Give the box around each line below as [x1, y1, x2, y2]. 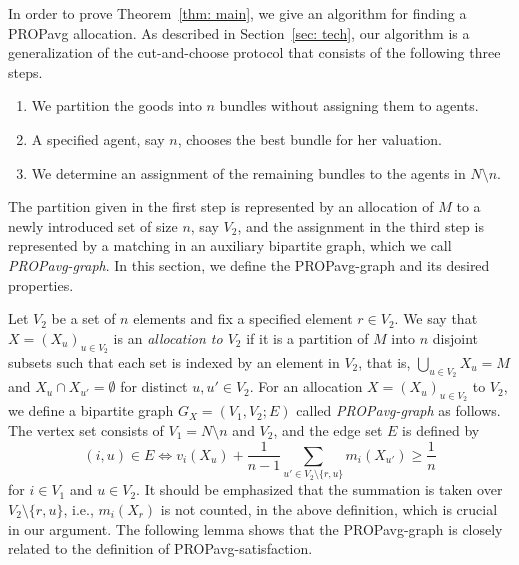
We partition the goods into [31, 95, 202, 116]
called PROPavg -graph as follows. [296, 400, 501, 421]
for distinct [120, 376, 188, 397]
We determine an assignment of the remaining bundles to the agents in [31, 162, 466, 183]
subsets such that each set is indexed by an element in [8, 351, 340, 372]
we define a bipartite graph [8, 400, 174, 421]
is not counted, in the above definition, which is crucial [160, 498, 498, 519]
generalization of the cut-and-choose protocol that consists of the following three [8, 42, 501, 63]
